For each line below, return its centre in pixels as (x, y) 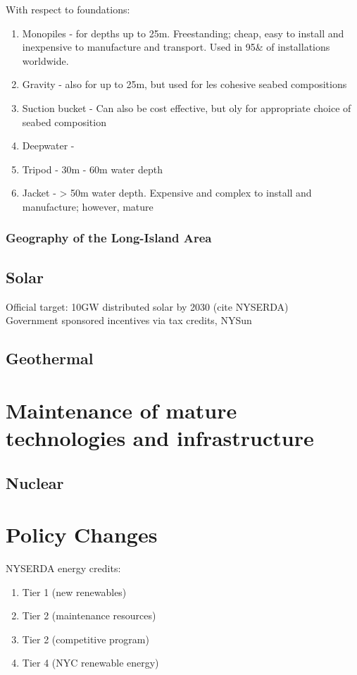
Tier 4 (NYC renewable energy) (90, 663)
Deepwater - (48, 145)
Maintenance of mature (121, 410)
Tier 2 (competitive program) (86, 639)
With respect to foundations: (68, 9)
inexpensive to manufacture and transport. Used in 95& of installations (176, 47)
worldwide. (45, 60)
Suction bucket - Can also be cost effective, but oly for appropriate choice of (187, 107)
